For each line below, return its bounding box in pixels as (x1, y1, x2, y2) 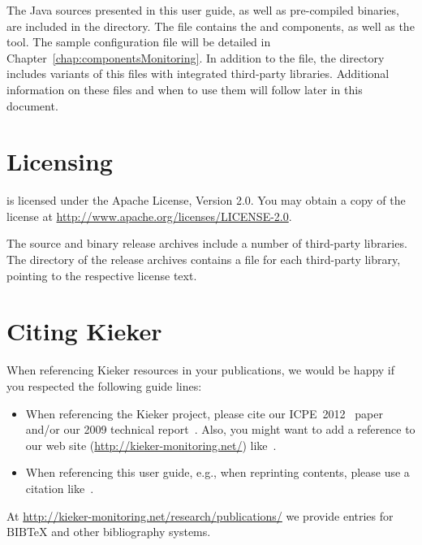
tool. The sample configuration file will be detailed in (6, 33, 271, 50)
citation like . (25, 479, 94, 496)
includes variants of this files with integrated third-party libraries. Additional (6, 65, 390, 82)
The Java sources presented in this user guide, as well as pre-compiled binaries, (6, 2, 399, 18)
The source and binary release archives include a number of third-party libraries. (6, 235, 407, 252)
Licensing (6, 145, 113, 178)
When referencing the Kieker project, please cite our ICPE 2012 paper (25, 404, 383, 422)
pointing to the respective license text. (6, 266, 197, 283)
